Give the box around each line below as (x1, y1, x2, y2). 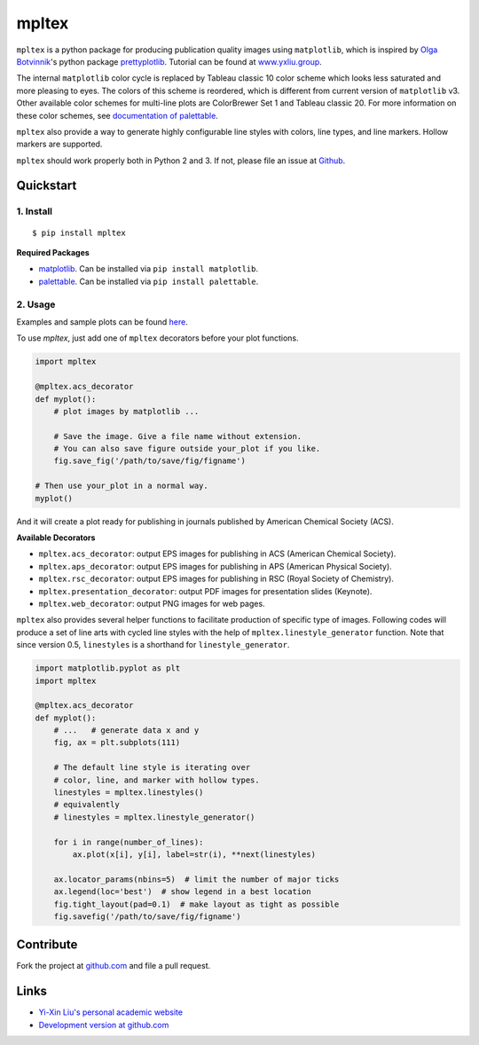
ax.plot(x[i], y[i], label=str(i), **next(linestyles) (72, 849, 317, 860)
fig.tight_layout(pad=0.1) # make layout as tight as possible (53, 899, 340, 909)
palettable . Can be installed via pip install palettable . (38, 276, 259, 287)
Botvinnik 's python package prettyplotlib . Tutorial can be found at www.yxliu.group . (16, 56, 323, 67)
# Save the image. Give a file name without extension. (53, 431, 302, 441)
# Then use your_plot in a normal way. (35, 481, 208, 491)
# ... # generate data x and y (53, 726, 200, 735)
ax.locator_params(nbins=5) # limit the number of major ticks (53, 874, 340, 884)
